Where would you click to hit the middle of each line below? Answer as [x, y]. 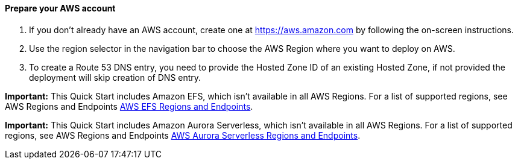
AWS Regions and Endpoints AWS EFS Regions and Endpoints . [129, 106]
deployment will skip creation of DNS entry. [115, 77]
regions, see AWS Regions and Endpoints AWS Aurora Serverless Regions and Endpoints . [183, 135]
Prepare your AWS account [60, 8]
